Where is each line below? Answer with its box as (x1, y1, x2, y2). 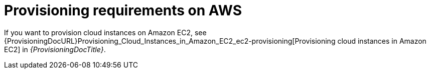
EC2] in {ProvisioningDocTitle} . (4, 45, 106, 54)
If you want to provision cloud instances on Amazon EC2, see (4, 28, 207, 37)
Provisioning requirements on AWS (4, 2, 242, 19)
